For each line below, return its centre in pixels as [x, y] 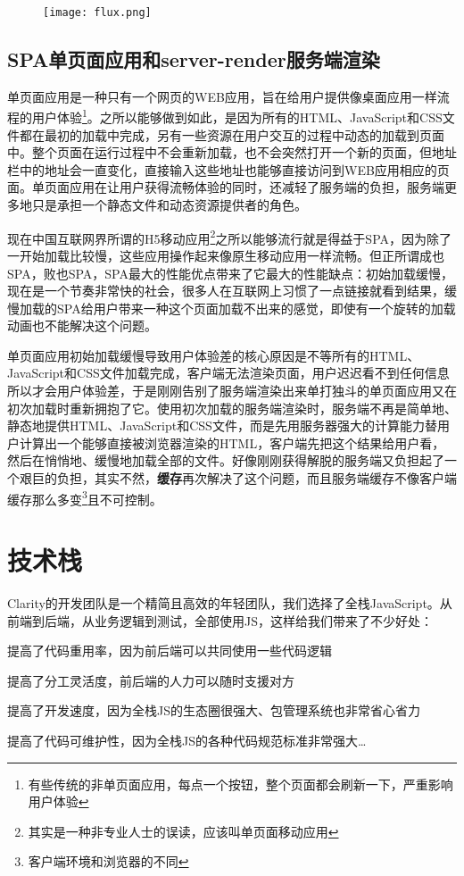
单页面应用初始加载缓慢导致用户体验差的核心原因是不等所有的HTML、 [214, 355]
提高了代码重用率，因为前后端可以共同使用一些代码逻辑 [170, 651]
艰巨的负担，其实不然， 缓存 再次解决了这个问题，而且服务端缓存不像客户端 [238, 478]
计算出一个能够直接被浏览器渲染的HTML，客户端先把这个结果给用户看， [232, 442]
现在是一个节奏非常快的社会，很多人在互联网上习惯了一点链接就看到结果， [226, 291]
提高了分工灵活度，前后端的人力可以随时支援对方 [151, 680]
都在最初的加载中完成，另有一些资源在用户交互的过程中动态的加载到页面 [232, 134]
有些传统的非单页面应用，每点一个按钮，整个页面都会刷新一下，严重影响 [240, 784]
